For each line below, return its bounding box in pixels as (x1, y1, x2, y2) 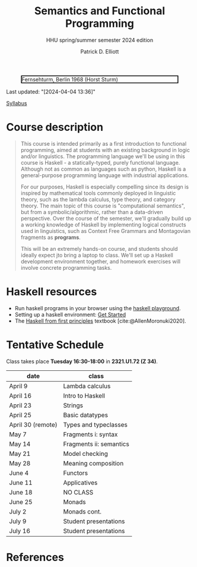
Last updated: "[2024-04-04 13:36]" (6, 88, 96, 95)
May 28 (9, 459, 31, 467)
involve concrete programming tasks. (20, 264, 112, 271)
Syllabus (6, 99, 27, 106)
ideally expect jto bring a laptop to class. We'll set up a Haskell (20, 251, 173, 259)
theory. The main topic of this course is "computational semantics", (20, 202, 185, 209)
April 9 (9, 382, 28, 390)
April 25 (9, 411, 31, 419)
